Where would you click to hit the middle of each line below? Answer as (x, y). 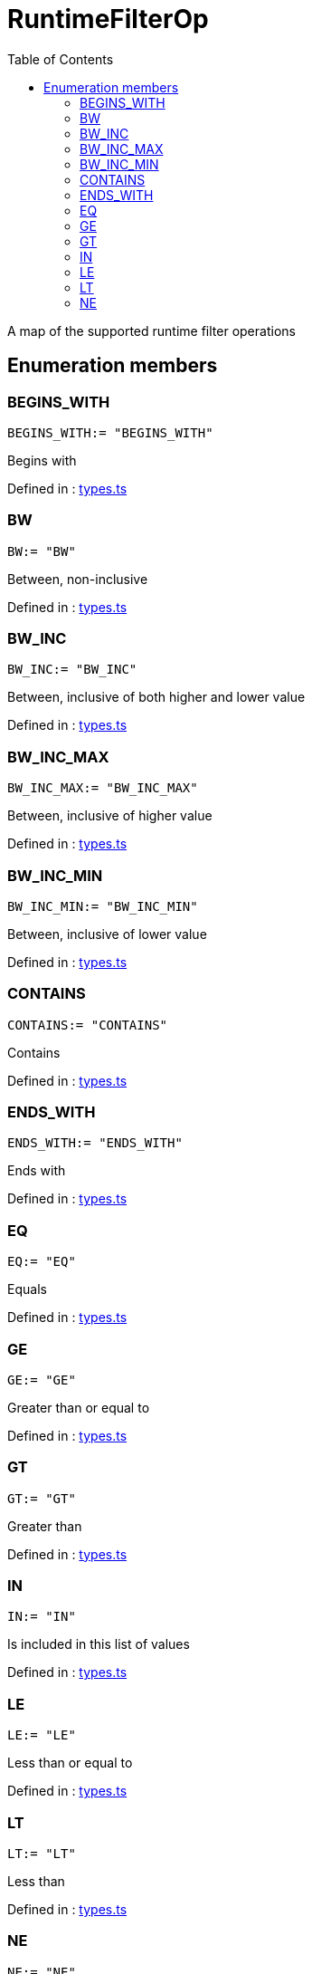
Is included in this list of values (99, 1644)
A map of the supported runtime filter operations (151, 331)
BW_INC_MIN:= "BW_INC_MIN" (103, 906)
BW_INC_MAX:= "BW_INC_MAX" (103, 788)
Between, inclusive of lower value (107, 934)
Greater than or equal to (79, 1407)
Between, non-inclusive (78, 579)
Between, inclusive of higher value (110, 816)
